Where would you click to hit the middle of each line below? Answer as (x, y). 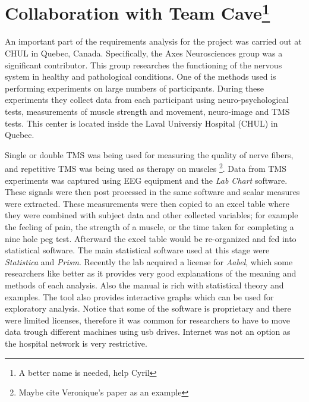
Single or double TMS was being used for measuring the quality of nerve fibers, (149, 154)
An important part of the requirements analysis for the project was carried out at (153, 41)
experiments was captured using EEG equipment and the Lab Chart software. (146, 180)
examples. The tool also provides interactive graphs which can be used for (139, 296)
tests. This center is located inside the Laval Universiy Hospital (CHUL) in (141, 123)
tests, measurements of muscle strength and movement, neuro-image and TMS (147, 112)
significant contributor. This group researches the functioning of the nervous (144, 65)
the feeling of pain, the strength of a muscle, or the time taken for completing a (149, 227)
